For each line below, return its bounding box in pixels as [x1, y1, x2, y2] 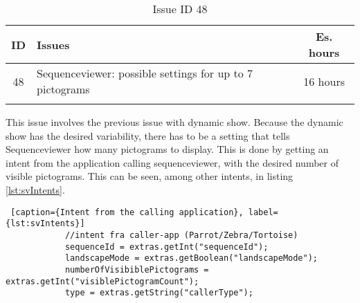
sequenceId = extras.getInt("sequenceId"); [64, 241, 269, 252]
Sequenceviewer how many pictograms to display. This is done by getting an [6, 142, 329, 156]
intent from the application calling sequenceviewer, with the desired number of [6, 155, 339, 169]
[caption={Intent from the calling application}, [10, 207, 244, 217]
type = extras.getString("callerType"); [64, 288, 253, 298]
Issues [37, 36, 70, 53]
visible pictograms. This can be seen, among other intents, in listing [6, 169, 294, 183]
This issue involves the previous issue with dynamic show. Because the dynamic [6, 115, 343, 129]
